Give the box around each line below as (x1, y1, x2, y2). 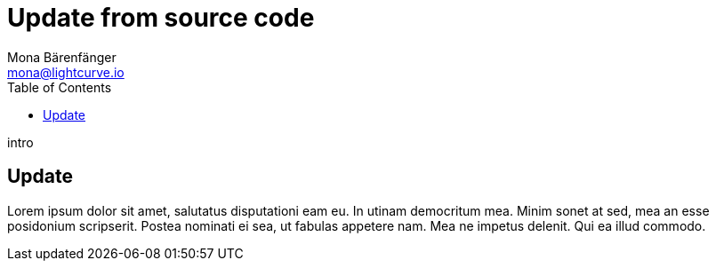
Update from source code (7, 3, 315, 33)
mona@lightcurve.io (7, 64, 125, 80)
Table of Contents (7, 79, 112, 95)
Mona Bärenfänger (7, 49, 117, 65)
